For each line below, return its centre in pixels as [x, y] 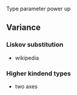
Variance [23, 27]
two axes [26, 86]
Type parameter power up [38, 9]
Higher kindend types [38, 73]
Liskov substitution [35, 44]
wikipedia [27, 58]
